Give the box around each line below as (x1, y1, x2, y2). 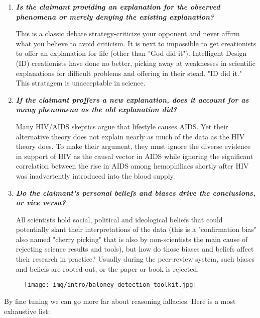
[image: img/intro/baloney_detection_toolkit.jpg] (24, 281, 197, 289)
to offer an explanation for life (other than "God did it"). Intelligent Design (16, 48, 247, 58)
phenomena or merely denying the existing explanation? (16, 11, 214, 22)
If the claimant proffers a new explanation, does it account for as (16, 94, 249, 105)
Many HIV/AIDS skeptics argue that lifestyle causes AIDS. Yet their (16, 121, 228, 131)
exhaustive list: (4, 305, 50, 316)
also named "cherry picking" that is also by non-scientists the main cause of (16, 233, 248, 244)
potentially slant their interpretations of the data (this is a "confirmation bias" (16, 224, 257, 234)
